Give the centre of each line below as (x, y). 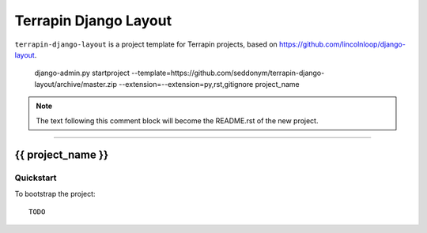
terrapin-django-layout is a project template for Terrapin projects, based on (146, 44)
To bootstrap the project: (55, 194)
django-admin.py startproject (82, 73)
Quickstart (36, 178)
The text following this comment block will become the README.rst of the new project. (177, 120)
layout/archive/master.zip (76, 84)
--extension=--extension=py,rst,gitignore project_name (209, 84)
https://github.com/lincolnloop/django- (343, 44)
